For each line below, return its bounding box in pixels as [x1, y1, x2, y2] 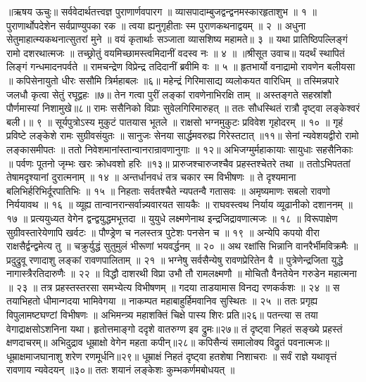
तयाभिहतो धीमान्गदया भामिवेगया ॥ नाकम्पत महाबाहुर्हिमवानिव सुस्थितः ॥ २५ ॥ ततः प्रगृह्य [6, 293, 318, 308]
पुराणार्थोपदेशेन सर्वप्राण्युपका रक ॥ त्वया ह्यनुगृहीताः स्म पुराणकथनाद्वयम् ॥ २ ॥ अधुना [6, 18, 306, 32]
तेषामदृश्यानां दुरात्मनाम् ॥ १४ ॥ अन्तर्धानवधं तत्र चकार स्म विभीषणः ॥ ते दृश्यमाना [6, 170, 296, 184]
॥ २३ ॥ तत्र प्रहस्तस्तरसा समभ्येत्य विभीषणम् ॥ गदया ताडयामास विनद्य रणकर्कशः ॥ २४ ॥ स [6, 279, 340, 294]
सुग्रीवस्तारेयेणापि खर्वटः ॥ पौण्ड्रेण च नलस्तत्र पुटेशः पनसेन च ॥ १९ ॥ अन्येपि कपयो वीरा [6, 224, 320, 239]
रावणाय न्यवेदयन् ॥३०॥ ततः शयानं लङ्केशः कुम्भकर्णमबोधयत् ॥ [6, 362, 235, 377]
